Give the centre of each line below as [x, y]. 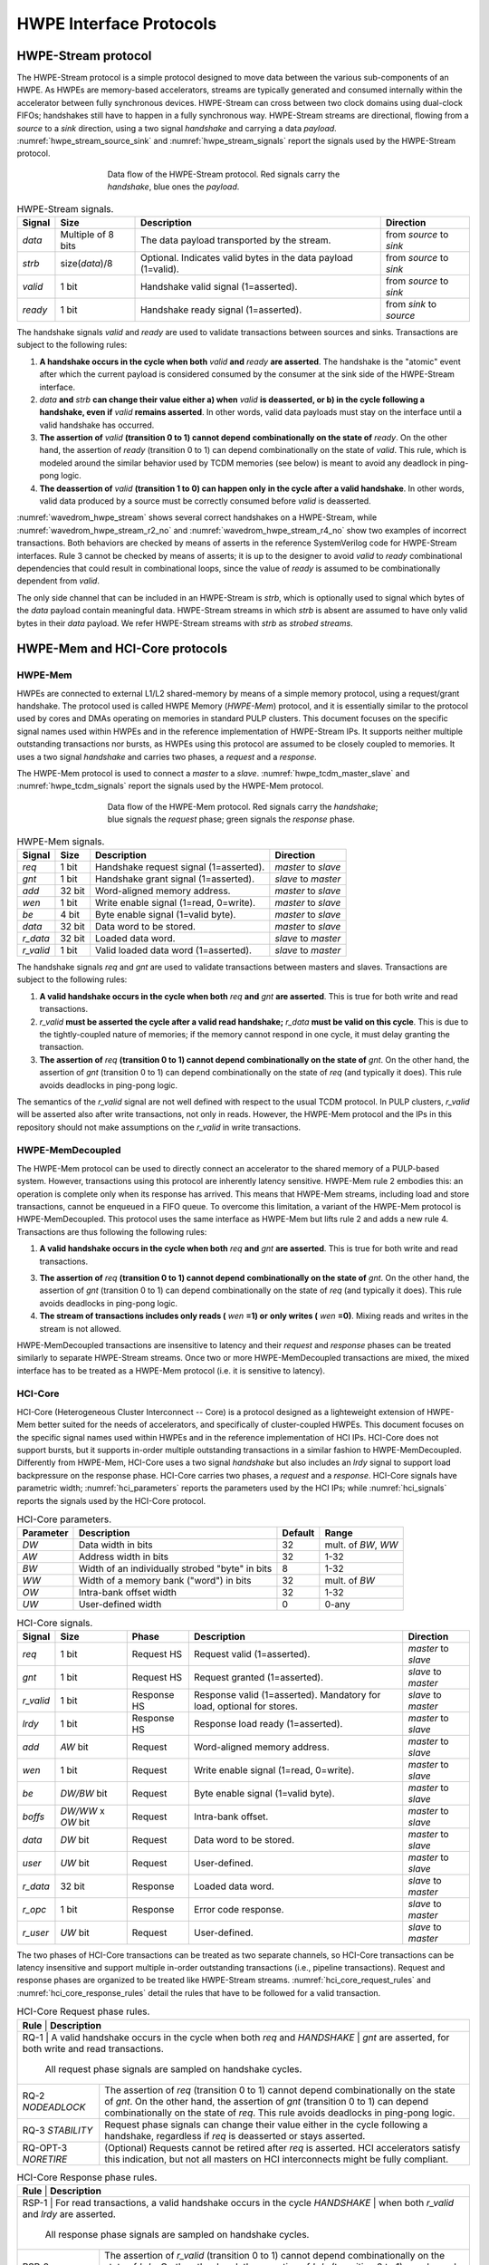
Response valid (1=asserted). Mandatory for [287, 1694]
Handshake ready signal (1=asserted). [221, 310]
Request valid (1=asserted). [252, 1653]
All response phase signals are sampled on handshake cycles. [177, 2235]
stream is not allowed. [81, 1328]
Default [298, 1533]
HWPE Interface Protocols [117, 24]
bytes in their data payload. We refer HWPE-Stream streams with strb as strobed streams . [185, 623]
